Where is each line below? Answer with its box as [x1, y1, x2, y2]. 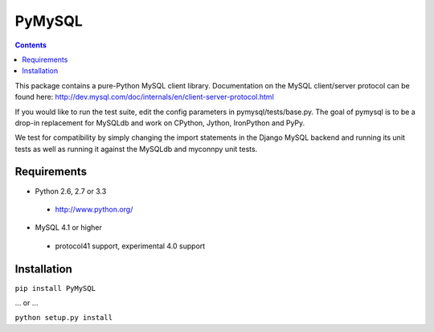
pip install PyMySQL [14, 284, 96, 293]
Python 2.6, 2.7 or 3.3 [35, 186, 107, 196]
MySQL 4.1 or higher [35, 223, 102, 232]
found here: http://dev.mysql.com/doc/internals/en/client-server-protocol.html [14, 92, 275, 102]
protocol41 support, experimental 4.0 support [55, 241, 206, 251]
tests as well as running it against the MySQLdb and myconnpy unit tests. [14, 144, 258, 154]
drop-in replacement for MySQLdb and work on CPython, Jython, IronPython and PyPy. [14, 117, 305, 128]
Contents [14, 40, 47, 50]
